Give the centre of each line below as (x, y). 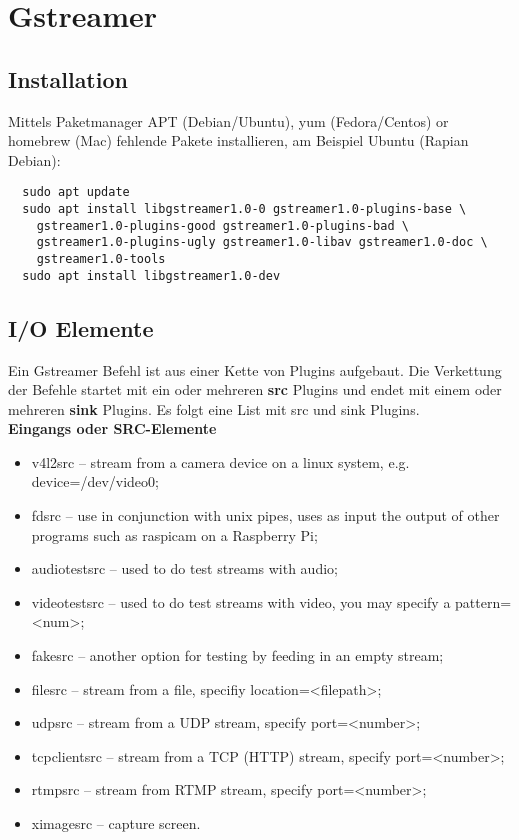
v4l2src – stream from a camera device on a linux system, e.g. (220, 461)
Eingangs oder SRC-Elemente (112, 428)
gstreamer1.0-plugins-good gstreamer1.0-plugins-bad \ (222, 225)
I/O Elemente (81, 327)
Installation (68, 78)
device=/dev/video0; (95, 481)
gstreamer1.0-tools (101, 258)
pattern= (483, 601)
